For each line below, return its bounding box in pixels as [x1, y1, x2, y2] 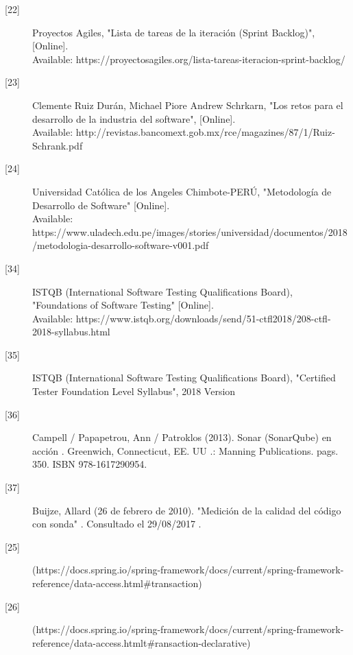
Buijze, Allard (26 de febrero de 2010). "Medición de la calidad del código [32, 503, 341, 517]
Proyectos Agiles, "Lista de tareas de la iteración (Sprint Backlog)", [32, 25, 315, 39]
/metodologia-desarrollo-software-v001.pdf [32, 238, 209, 252]
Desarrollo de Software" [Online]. [32, 198, 170, 212]
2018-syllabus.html [32, 324, 110, 339]
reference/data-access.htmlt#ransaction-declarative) [32, 635, 251, 650]
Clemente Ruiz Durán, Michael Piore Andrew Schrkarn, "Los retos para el [32, 97, 343, 112]
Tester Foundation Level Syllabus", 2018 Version [32, 384, 236, 398]
